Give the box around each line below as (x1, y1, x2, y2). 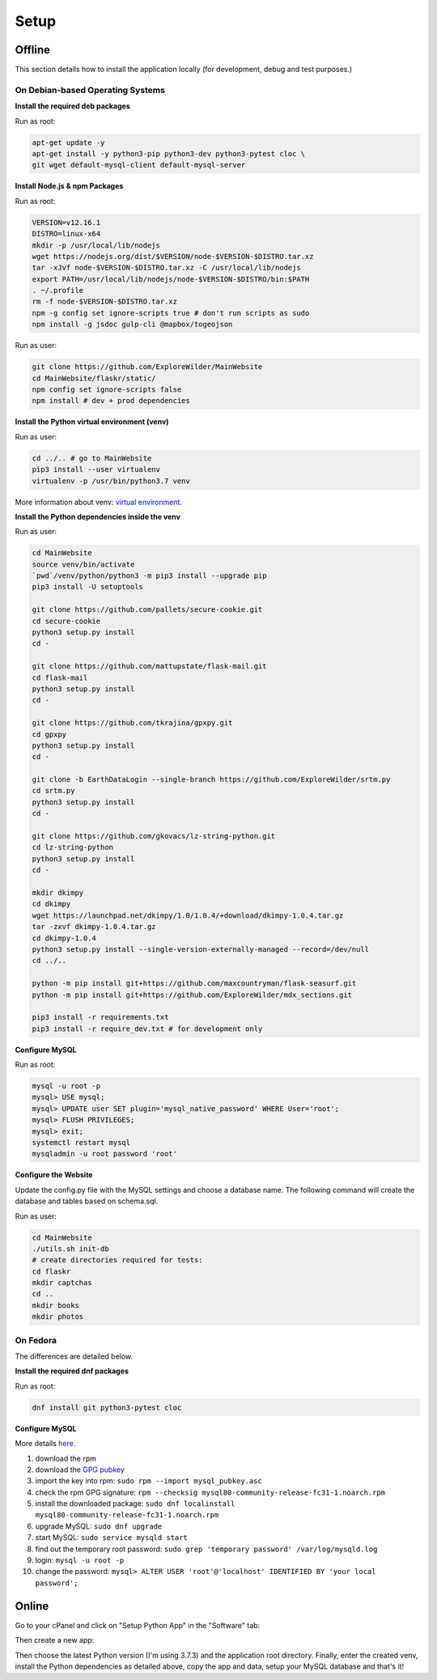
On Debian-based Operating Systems (15, 84, 166, 95)
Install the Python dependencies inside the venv (15, 511, 181, 521)
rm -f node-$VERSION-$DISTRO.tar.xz (32, 297, 178, 307)
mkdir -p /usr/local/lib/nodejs (32, 240, 161, 250)
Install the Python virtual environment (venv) (15, 417, 169, 426)
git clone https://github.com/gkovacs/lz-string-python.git (32, 832, 276, 841)
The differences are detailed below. (15, 1351, 134, 1361)
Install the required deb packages (15, 101, 131, 111)
